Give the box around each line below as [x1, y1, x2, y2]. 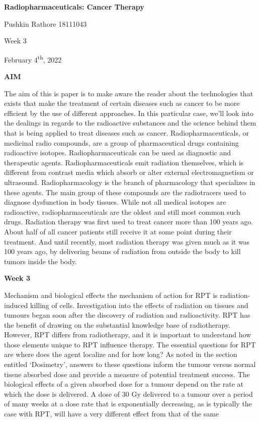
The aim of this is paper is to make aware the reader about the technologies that [4, 88, 253, 98]
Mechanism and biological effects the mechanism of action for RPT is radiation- [4, 289, 250, 300]
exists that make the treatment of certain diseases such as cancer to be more [4, 98, 240, 108]
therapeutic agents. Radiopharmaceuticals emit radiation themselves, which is [4, 157, 244, 167]
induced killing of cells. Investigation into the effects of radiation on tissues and [4, 299, 248, 310]
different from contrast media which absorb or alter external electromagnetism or [4, 167, 254, 177]
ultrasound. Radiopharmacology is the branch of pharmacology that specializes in [4, 176, 255, 187]
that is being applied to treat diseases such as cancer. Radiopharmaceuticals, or [4, 128, 249, 138]
